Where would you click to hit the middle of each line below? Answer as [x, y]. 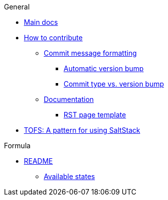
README [39, 161]
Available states [69, 176]
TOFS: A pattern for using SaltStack [82, 130]
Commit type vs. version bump [114, 84]
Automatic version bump [104, 68]
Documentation [69, 99]
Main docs [41, 22]
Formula [17, 146]
